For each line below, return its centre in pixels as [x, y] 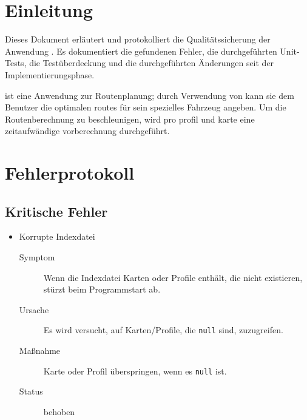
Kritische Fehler [56, 211]
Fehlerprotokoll [70, 173]
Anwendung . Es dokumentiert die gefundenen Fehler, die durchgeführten [141, 51]
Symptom [37, 257]
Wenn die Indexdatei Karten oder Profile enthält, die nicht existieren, [173, 277]
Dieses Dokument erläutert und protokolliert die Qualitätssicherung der [138, 39]
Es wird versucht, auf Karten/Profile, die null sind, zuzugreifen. [163, 330]
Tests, [16, 63]
